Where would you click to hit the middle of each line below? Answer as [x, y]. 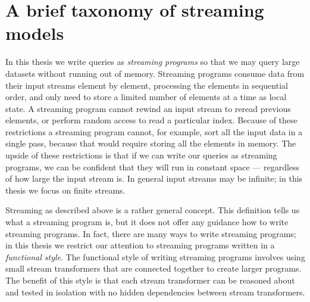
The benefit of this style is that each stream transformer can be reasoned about [150, 280]
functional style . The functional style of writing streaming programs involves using [155, 256]
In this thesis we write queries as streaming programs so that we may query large [153, 62]
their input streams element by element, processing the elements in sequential [147, 85]
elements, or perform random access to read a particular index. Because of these [151, 120]
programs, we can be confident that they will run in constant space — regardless [153, 166]
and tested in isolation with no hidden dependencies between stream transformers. [155, 292]
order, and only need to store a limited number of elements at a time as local [146, 97]
